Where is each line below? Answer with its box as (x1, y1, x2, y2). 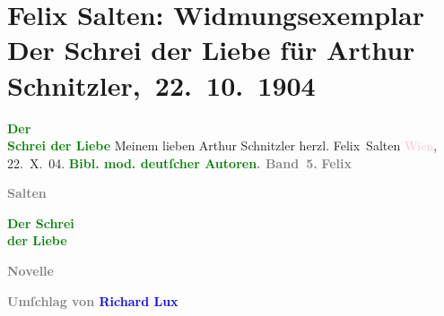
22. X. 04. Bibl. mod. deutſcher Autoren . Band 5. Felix (7, 153, 352, 172)
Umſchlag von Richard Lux (7, 291, 178, 310)
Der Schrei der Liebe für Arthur (7, 31, 415, 68)
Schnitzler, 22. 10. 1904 (7, 66, 316, 103)
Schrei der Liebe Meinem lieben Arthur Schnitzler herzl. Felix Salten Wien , (7, 136, 438, 155)
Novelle (7, 261, 54, 280)
